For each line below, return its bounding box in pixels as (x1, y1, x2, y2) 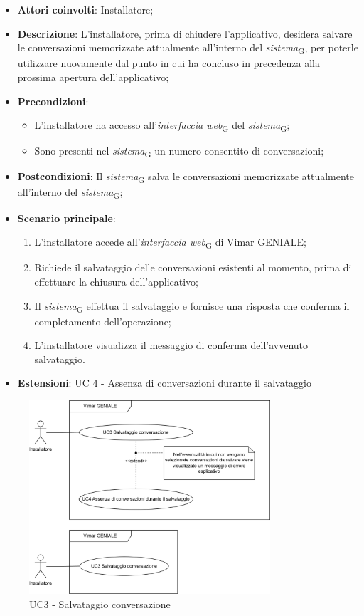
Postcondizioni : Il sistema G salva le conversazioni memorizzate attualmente (17, 169, 355, 186)
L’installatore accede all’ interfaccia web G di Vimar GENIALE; (34, 234, 307, 251)
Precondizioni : (17, 93, 89, 108)
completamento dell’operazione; (34, 313, 171, 328)
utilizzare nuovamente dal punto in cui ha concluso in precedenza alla (17, 56, 321, 71)
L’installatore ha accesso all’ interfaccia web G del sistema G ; (34, 118, 290, 134)
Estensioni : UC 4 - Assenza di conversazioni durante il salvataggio (17, 375, 312, 390)
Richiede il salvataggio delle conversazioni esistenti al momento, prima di (34, 260, 352, 275)
